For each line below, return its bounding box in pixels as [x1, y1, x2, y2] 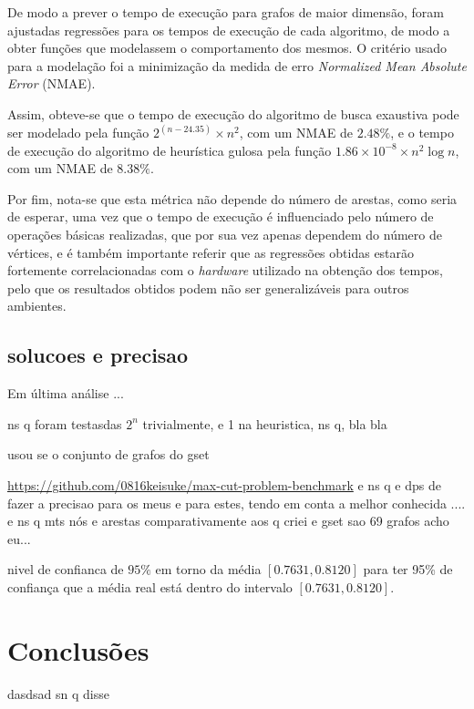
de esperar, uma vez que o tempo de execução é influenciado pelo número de [7, 207, 434, 226]
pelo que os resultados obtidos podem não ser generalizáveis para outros [7, 278, 409, 297]
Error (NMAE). [7, 74, 96, 93]
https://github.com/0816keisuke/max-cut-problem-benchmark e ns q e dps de [7, 475, 441, 494]
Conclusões [7, 631, 149, 668]
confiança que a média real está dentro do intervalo [7, 577, 293, 596]
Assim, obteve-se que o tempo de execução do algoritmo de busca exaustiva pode [7, 104, 459, 123]
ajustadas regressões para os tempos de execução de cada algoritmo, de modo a [7, 20, 450, 39]
